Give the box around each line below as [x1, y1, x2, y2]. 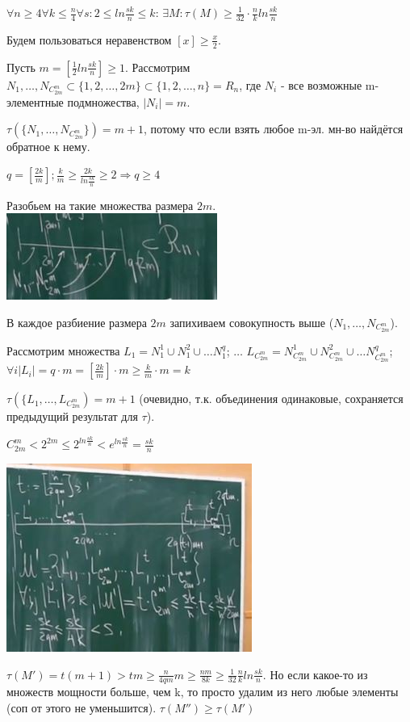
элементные [6, 93, 64, 110]
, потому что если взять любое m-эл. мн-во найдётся [144, 120, 404, 137]
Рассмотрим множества [6, 342, 120, 359]
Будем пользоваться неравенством [6, 31, 172, 48]
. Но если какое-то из [262, 665, 368, 682]
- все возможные [280, 76, 362, 93]
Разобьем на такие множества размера [6, 196, 194, 213]
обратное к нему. [6, 138, 90, 155]
